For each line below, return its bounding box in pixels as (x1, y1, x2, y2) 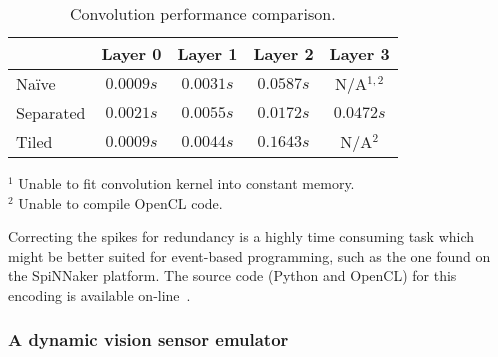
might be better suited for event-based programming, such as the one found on (8, 245, 491, 266)
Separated (16, 101, 86, 124)
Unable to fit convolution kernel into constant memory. (18, 173, 355, 193)
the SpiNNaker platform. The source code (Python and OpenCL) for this (8, 265, 457, 286)
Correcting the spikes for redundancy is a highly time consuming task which (8, 226, 475, 247)
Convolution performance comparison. (70, 2, 336, 25)
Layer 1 (177, 42, 238, 65)
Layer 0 (101, 42, 162, 65)
